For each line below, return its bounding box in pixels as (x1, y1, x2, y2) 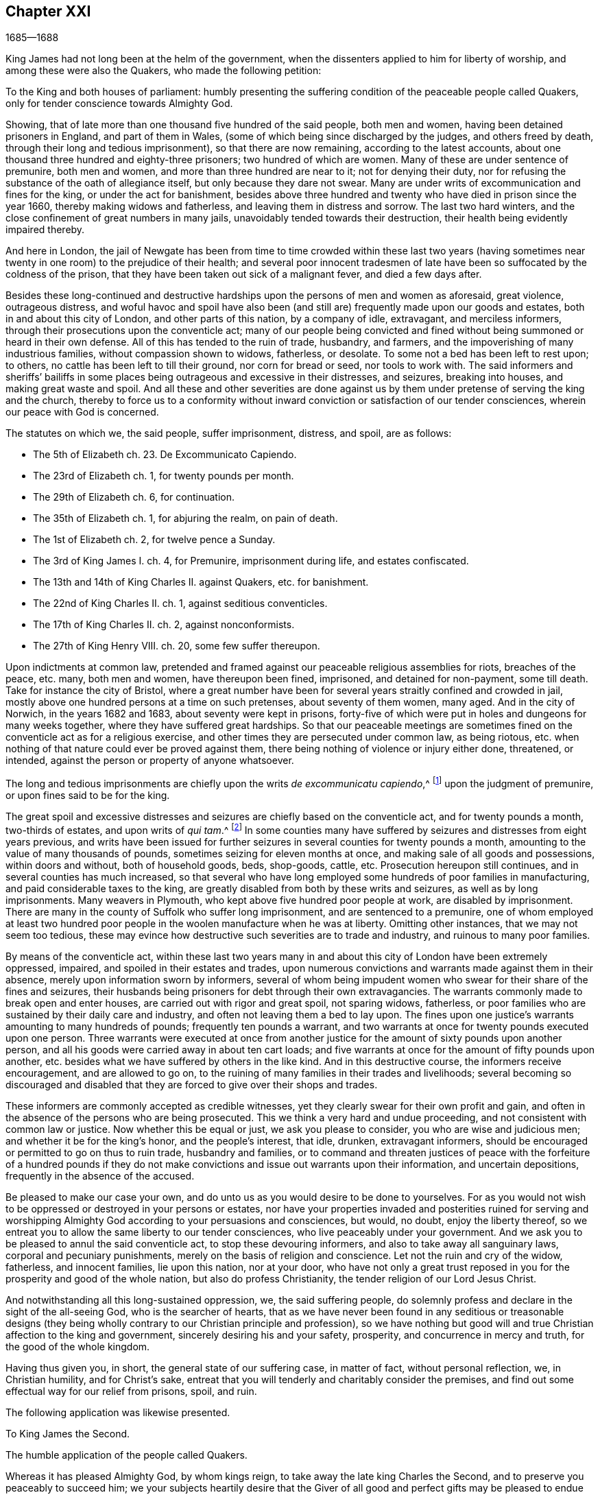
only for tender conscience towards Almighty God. (5, 97, 233, 110)
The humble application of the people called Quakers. (5, 1448, 248, 1461)
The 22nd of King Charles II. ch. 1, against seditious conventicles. (33, 597, 328, 610)
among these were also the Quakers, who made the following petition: (5, 64, 322, 77)
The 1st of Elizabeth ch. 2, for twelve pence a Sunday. (33, 534, 276, 546)
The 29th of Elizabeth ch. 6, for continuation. (33, 491, 235, 503)
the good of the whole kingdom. (5, 1340, 150, 1352)
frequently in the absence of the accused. (5, 1169, 195, 1182)
